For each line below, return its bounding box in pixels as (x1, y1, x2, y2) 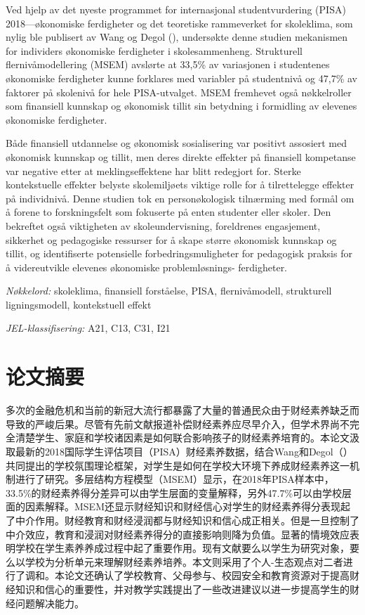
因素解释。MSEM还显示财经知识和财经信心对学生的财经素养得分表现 (25, 499, 340, 514)
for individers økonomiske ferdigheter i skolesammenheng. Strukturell (6, 43, 303, 58)
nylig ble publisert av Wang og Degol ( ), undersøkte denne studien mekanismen (6, 30, 348, 44)
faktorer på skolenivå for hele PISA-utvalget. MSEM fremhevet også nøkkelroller (6, 84, 352, 99)
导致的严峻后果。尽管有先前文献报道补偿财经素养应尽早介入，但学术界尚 (6, 416, 340, 431)
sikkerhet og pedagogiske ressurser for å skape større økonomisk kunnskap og (6, 232, 337, 247)
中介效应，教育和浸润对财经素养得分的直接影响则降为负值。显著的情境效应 (6, 526, 350, 541)
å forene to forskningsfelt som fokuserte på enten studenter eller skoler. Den (6, 205, 331, 219)
